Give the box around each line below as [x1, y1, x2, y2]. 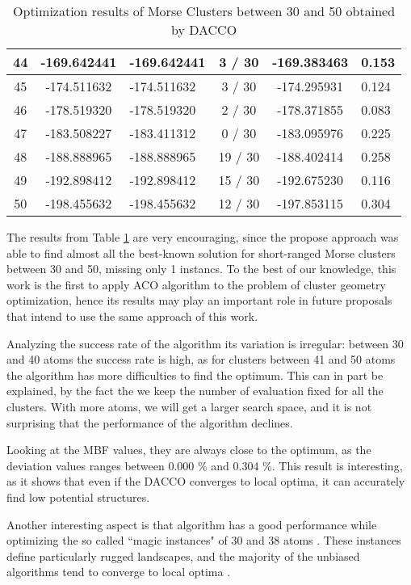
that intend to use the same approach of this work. [6, 307, 258, 324]
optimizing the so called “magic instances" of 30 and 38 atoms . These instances [6, 532, 401, 549]
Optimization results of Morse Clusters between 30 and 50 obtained [13, 2, 396, 20]
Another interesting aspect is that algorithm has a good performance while [6, 516, 377, 532]
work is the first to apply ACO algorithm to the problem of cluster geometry [6, 276, 386, 292]
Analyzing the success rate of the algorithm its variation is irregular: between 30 [6, 335, 404, 351]
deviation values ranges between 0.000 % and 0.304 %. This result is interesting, [6, 457, 403, 473]
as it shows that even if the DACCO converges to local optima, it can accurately [6, 473, 405, 490]
